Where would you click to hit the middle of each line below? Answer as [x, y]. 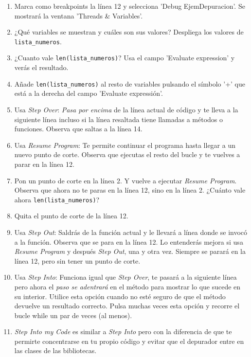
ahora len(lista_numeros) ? [57, 199]
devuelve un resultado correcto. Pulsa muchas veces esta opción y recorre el [127, 306]
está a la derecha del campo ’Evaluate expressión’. [89, 93]
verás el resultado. [41, 67]
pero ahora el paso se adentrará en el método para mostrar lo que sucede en [127, 286]
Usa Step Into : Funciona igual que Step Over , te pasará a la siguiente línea [125, 277]
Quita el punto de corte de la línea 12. [71, 216]
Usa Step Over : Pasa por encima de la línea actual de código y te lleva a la [126, 109]
